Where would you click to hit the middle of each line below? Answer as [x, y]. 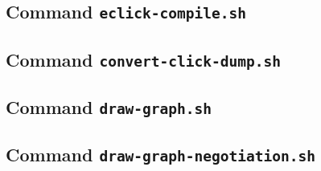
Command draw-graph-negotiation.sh [160, 155]
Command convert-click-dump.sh [143, 59]
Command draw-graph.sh [109, 107]
